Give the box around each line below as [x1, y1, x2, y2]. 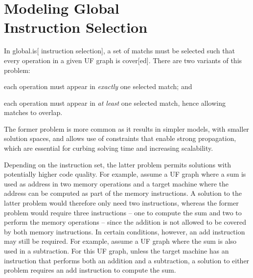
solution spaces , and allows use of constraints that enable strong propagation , [4, 133, 236, 143]
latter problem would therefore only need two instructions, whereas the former [4, 198, 239, 208]
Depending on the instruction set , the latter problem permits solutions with [4, 159, 231, 169]
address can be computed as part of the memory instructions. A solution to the [4, 188, 242, 198]
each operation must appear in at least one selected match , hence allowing [4, 97, 226, 108]
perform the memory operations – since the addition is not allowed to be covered [4, 217, 247, 227]
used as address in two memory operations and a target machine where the [4, 178, 229, 188]
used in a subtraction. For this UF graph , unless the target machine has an [4, 246, 229, 255]
